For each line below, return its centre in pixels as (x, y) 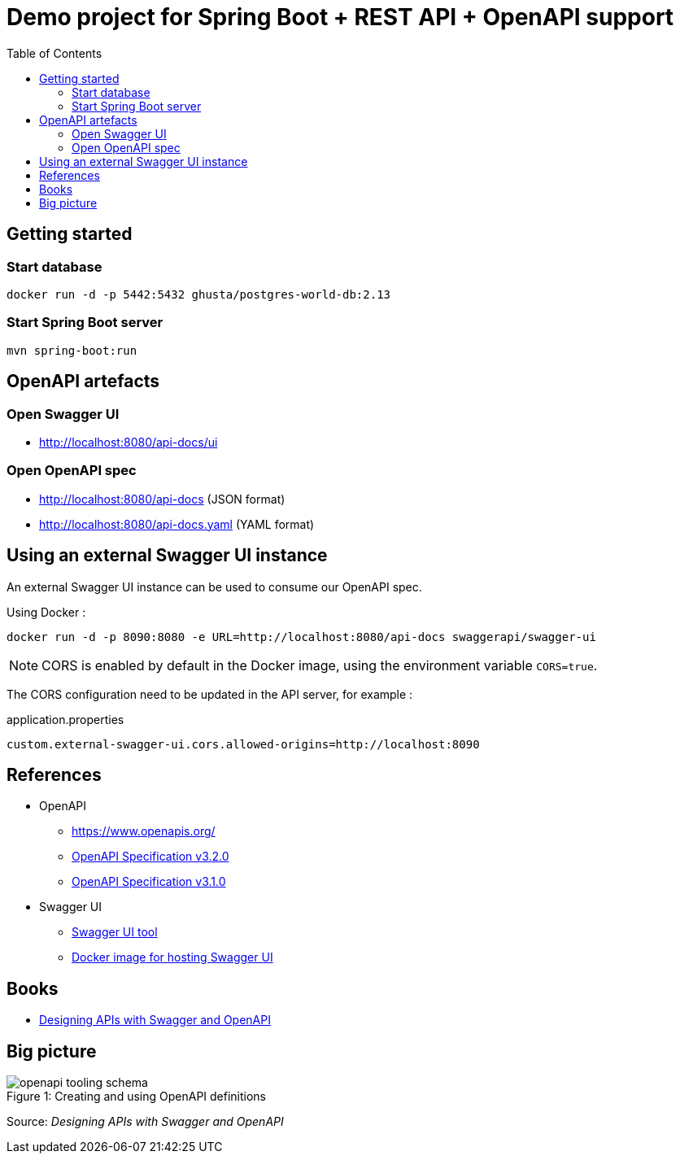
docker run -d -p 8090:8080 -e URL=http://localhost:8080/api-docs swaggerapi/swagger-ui (301, 637)
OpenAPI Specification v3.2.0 (150, 857)
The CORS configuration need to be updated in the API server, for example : (210, 694)
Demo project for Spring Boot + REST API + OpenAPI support (340, 17)
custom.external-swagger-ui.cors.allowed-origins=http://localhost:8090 (243, 744)
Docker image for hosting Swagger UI (172, 957)
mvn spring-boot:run (72, 350)
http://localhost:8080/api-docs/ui (129, 442)
